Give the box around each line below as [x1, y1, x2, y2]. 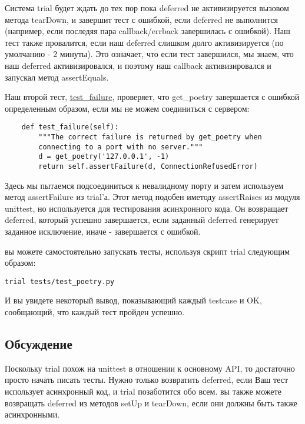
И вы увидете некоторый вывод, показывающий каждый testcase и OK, [5, 294, 262, 306]
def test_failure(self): [21, 123, 119, 132]
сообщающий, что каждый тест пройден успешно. [5, 306, 185, 318]
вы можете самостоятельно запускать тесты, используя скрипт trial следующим [5, 245, 290, 257]
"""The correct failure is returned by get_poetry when [38, 133, 262, 141]
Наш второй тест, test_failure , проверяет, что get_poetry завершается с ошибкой [5, 91, 300, 103]
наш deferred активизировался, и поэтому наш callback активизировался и [5, 59, 271, 71]
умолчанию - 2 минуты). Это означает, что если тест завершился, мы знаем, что [5, 48, 294, 60]
